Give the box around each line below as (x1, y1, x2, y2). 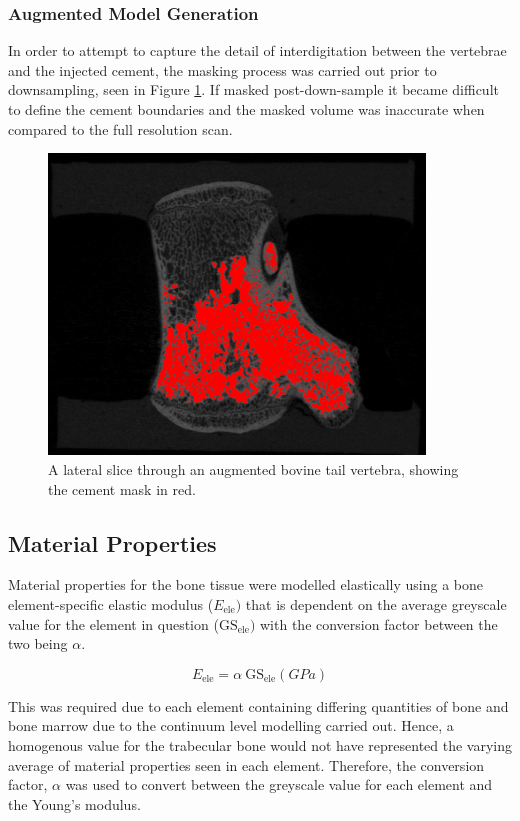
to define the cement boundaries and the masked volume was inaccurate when (8, 99, 485, 119)
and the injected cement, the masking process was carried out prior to (8, 59, 437, 80)
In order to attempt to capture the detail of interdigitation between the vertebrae (8, 40, 507, 61)
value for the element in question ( (8, 613, 219, 634)
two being (8, 633, 68, 654)
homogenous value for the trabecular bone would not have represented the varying (8, 734, 513, 755)
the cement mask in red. (48, 478, 196, 499)
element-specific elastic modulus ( (8, 594, 214, 615)
